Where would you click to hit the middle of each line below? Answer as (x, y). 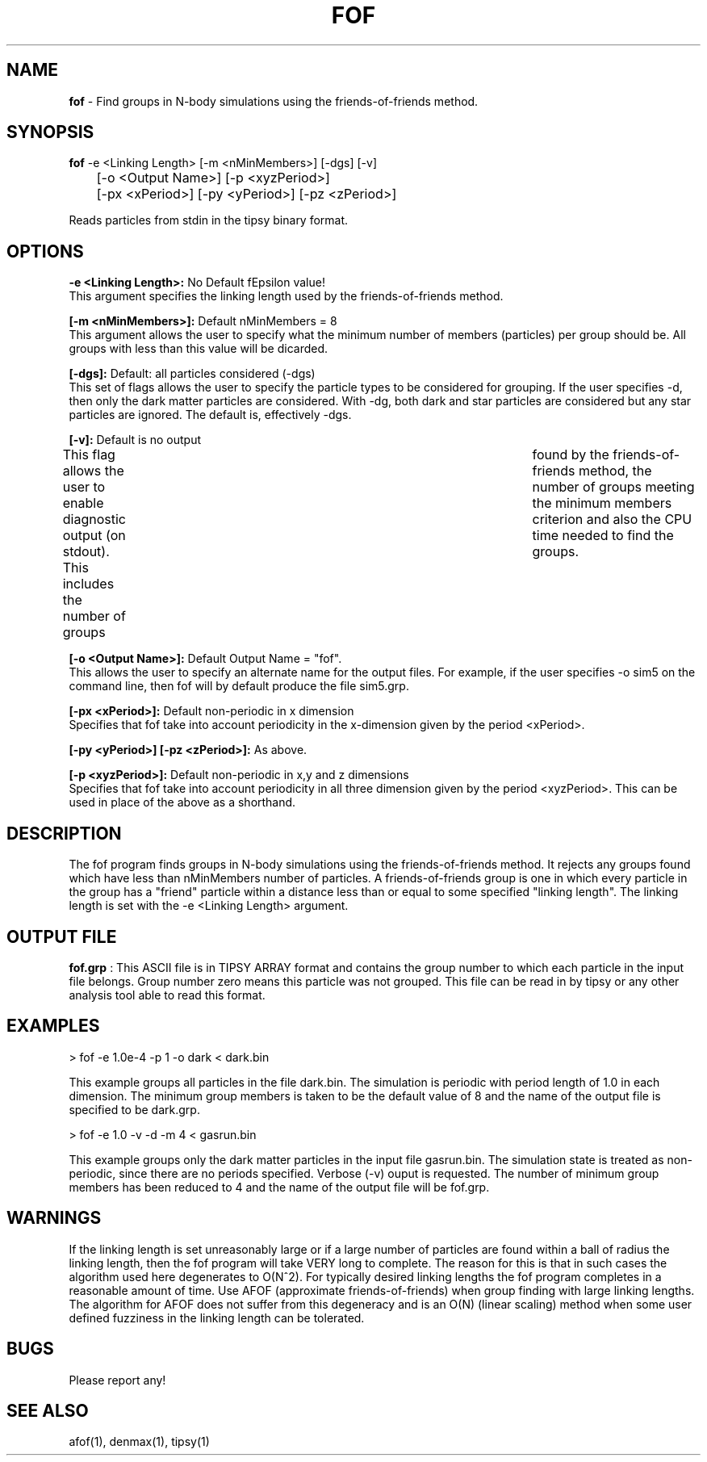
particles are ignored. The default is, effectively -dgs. (210, 415)
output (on (94, 536)
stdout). (86, 552)
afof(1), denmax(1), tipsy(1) (139, 1442)
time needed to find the (603, 536)
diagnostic (94, 519)
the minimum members (602, 503)
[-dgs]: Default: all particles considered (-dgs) (192, 374)
